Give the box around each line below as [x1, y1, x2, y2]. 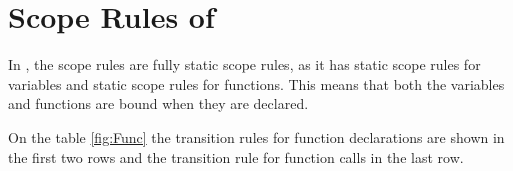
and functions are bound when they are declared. [8, 93, 309, 114]
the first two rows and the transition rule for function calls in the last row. [8, 146, 464, 167]
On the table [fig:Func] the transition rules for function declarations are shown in [8, 126, 505, 147]
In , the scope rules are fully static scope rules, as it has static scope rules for [8, 54, 481, 75]
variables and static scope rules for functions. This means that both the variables [8, 73, 505, 94]
